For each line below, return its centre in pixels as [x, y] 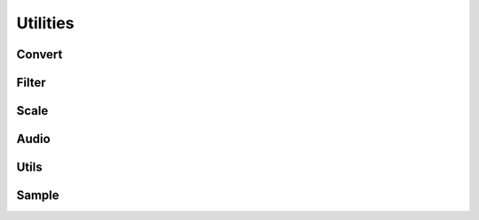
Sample [38, 196]
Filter [31, 83]
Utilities [45, 23]
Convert [39, 54]
